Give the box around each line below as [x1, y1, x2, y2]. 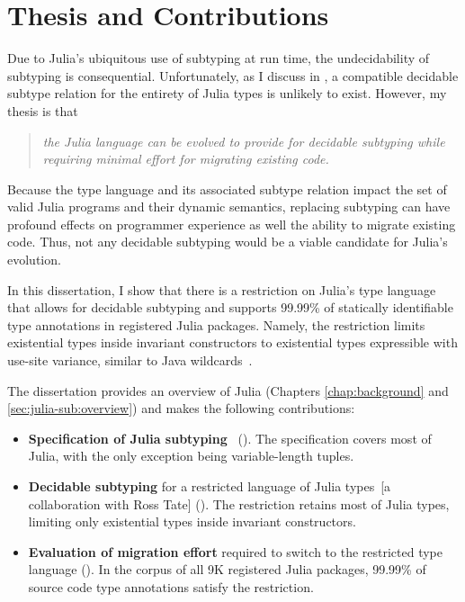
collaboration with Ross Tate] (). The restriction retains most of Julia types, [28, 494, 450, 513]
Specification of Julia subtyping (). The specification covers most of [28, 428, 432, 447]
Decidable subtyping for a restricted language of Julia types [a [28, 477, 391, 495]
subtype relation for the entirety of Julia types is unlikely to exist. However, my [7, 84, 447, 103]
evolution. [7, 250, 61, 269]
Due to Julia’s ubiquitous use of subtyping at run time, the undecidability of [7, 49, 430, 67]
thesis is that [7, 101, 78, 120]
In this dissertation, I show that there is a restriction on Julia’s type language [7, 280, 436, 299]
